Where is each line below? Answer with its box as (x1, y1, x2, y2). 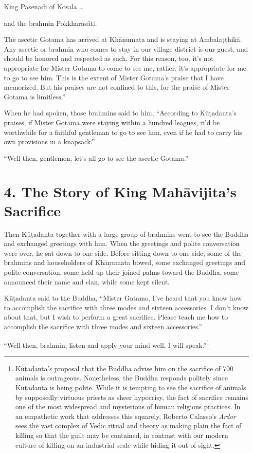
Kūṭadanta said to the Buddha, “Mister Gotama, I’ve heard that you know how (4, 293, 242, 303)
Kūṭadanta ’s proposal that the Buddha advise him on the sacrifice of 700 (15, 363, 234, 373)
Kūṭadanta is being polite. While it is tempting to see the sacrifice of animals (15, 382, 246, 392)
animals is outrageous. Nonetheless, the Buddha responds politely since (15, 373, 228, 383)
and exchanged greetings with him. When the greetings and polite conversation (4, 238, 240, 248)
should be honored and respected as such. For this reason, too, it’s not (4, 53, 214, 63)
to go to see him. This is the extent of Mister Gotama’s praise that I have (4, 72, 224, 82)
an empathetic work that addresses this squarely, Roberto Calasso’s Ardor (15, 411, 236, 421)
